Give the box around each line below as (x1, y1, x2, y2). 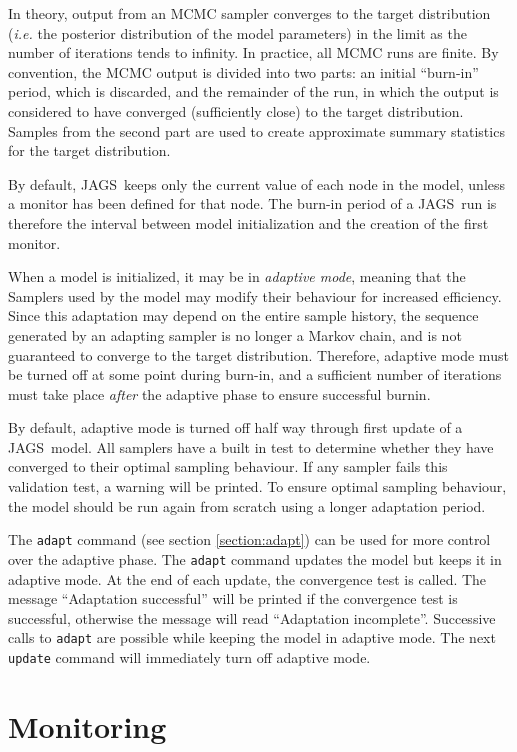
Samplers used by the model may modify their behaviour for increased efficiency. (8, 285, 502, 306)
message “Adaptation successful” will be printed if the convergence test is (8, 588, 458, 609)
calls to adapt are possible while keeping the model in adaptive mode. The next (8, 627, 496, 648)
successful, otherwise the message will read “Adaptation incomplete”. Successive (8, 607, 496, 628)
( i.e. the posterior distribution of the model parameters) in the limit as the (8, 22, 467, 43)
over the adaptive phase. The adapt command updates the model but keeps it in (8, 548, 502, 569)
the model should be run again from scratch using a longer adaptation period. (8, 495, 486, 516)
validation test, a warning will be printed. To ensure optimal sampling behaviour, (8, 476, 507, 497)
